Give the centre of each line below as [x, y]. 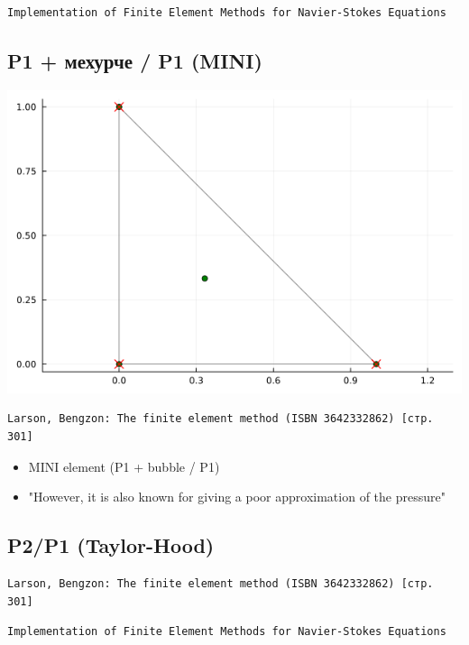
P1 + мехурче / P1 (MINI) [135, 60]
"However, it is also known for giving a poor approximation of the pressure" [237, 497]
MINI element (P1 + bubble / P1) [124, 466]
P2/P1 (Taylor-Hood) [111, 545]
